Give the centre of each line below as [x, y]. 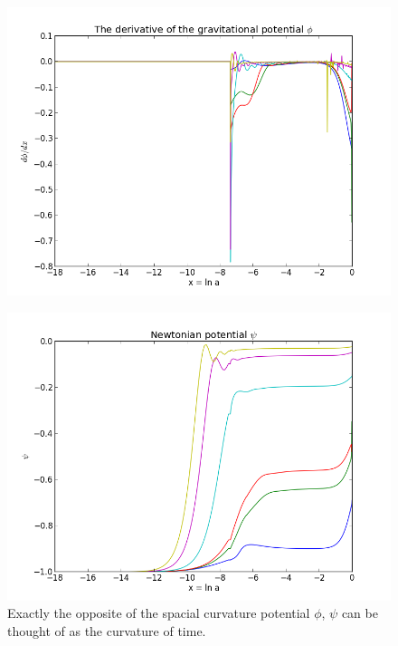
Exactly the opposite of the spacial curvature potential [159, 613]
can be [360, 613]
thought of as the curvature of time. [107, 630]
